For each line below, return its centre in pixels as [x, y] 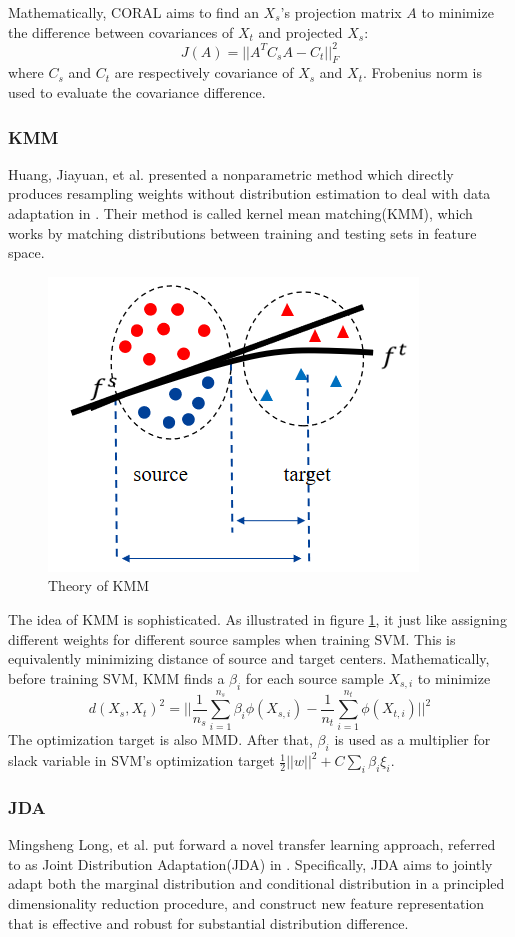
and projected [300, 31]
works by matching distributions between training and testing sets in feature [242, 232]
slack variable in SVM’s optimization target [141, 760]
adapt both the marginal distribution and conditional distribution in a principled [256, 883]
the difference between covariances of [121, 31]
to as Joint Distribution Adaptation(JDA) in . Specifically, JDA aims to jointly [250, 863]
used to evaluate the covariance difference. [137, 92]
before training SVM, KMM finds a [116, 677]
